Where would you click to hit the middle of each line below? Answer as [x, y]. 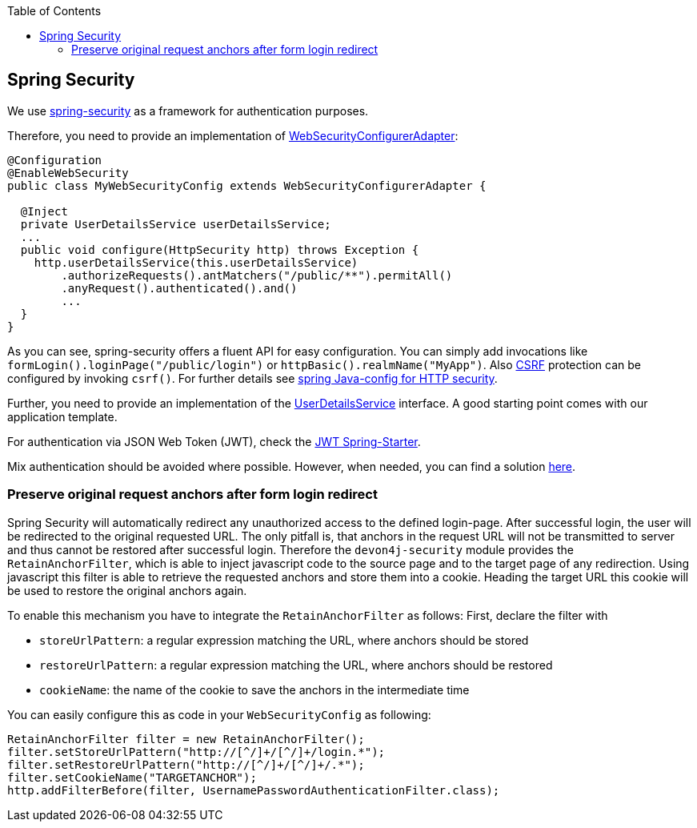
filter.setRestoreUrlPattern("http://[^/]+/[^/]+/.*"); [186, 764]
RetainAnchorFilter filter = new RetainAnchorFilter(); [186, 739]
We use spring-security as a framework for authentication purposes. [188, 111]
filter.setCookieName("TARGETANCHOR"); [132, 777]
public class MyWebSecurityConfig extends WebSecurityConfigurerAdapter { [247, 185]
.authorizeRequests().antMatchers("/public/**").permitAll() [257, 275]
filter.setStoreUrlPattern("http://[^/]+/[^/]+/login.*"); [196, 752]
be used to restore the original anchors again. [127, 590]
